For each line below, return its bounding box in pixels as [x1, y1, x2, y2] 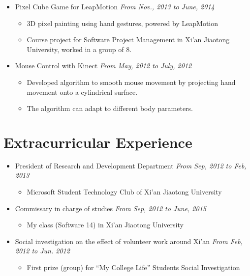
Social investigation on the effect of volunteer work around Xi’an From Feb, [15, 236, 243, 246]
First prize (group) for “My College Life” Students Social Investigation [27, 262, 240, 273]
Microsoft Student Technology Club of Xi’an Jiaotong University [27, 187, 222, 197]
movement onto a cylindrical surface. [27, 86, 138, 97]
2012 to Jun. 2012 [15, 246, 70, 256]
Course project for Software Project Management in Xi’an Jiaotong [27, 34, 230, 45]
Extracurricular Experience [3, 132, 192, 152]
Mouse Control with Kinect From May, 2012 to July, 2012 [15, 60, 192, 71]
